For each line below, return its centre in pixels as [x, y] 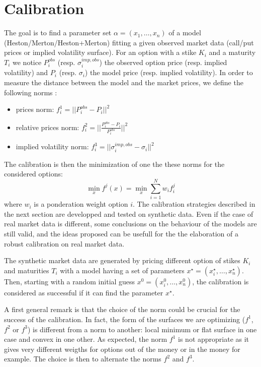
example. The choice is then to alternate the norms [83, 359]
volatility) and [26, 72]
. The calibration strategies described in [194, 204]
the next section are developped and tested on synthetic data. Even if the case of [129, 213]
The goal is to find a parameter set [58, 33]
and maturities [27, 270]
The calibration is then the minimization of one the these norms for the [114, 164]
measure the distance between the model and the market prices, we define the [124, 82]
